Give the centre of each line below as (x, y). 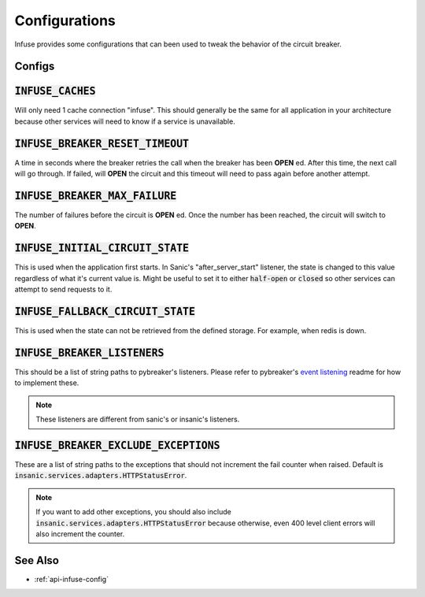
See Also (37, 560)
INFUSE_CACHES (55, 91)
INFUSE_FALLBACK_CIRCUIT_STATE (105, 311)
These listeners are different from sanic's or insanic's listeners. (138, 419)
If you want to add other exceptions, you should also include (133, 512)
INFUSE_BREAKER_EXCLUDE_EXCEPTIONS (117, 445)
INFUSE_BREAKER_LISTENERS (89, 353)
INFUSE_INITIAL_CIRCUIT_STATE (102, 248)
